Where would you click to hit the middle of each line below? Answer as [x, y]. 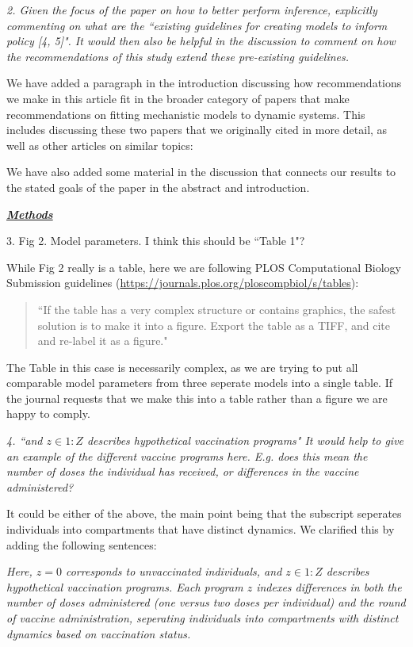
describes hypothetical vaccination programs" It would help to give [245, 440]
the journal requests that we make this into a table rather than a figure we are [197, 398]
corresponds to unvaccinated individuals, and [174, 571]
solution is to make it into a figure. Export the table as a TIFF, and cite [214, 325]
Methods [30, 214]
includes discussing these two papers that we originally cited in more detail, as [197, 130]
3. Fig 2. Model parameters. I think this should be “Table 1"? [156, 241]
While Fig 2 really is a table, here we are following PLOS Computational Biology [204, 267]
